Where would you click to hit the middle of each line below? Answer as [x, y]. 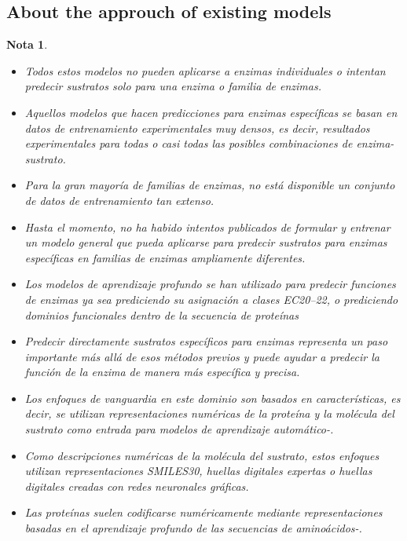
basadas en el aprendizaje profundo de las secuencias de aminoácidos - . [193, 528]
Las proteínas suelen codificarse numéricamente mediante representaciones [203, 512]
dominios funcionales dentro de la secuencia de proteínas [161, 314]
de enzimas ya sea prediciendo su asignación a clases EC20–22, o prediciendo [211, 299]
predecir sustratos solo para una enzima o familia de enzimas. [173, 86]
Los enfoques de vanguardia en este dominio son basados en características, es [213, 398]
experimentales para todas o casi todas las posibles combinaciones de [189, 143]
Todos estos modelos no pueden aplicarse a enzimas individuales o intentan [205, 70]
